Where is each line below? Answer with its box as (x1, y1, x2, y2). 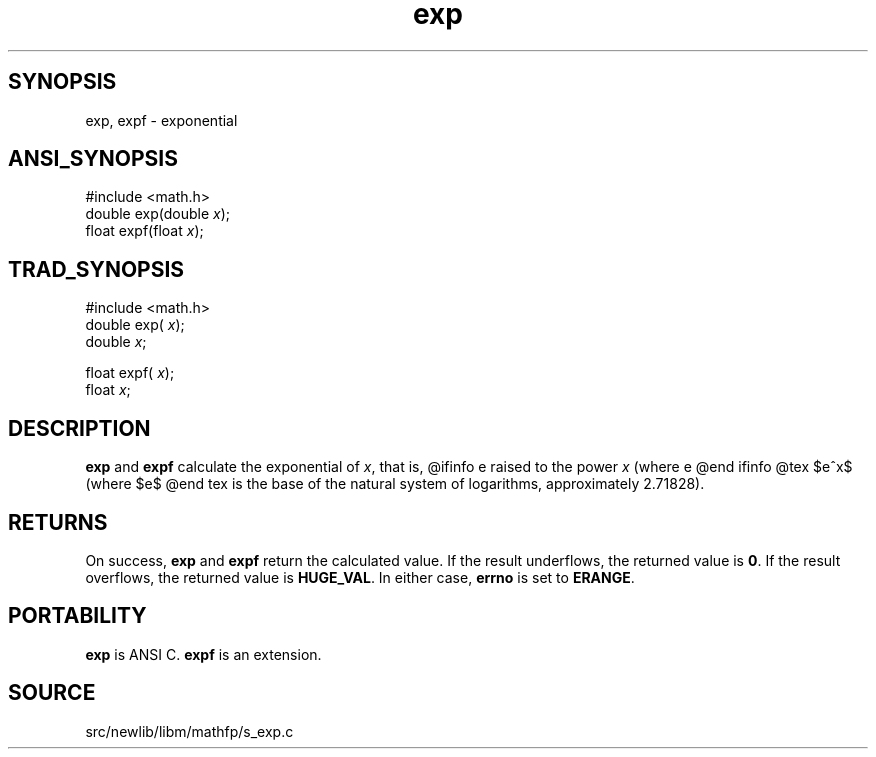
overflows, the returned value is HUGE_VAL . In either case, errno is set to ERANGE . (85, 568, 635, 586)
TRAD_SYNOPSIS (8, 256, 185, 282)
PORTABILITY (8, 603, 147, 629)
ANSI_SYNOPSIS (8, 146, 178, 172)
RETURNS (8, 509, 108, 535)
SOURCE (8, 680, 96, 706)
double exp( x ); (85, 316, 185, 334)
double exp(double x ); (85, 205, 231, 223)
